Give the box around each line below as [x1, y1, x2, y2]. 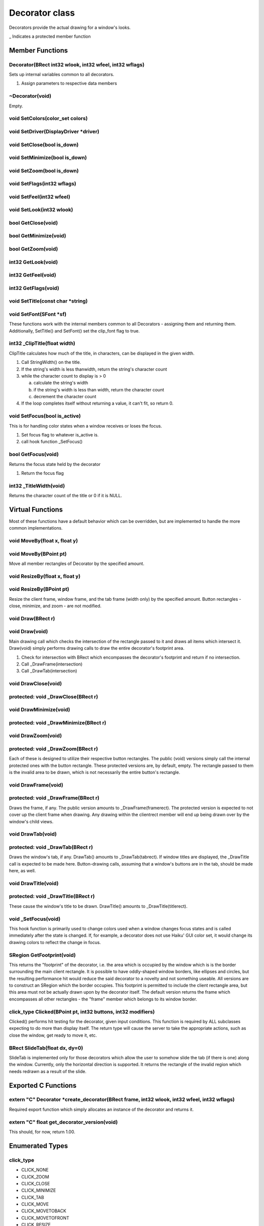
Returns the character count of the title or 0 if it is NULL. [9, 493, 122, 499]
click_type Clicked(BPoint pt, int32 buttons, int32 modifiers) [9, 1008, 155, 1015]
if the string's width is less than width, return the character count [33, 386, 164, 392]
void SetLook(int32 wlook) [9, 206, 73, 213]
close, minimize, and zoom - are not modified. [9, 603, 102, 609]
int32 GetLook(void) [9, 258, 58, 265]
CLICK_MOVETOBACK [21, 1208, 66, 1214]
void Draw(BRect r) [9, 615, 55, 622]
